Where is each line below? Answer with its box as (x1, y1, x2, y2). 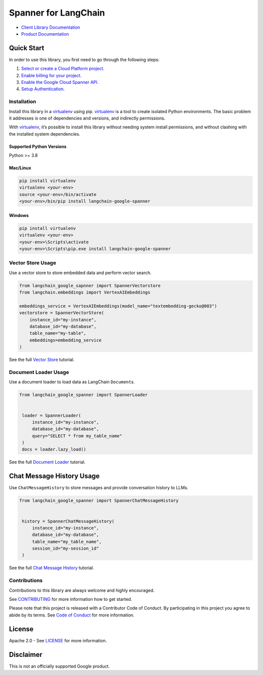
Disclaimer (9, 650, 42, 658)
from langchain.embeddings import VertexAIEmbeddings (19, 290, 150, 295)
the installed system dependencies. (9, 131, 80, 137)
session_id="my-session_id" (32, 546, 99, 551)
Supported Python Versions (9, 143, 67, 149)
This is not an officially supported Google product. (9, 663, 110, 669)
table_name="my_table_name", (32, 539, 102, 544)
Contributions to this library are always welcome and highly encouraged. (9, 587, 155, 593)
